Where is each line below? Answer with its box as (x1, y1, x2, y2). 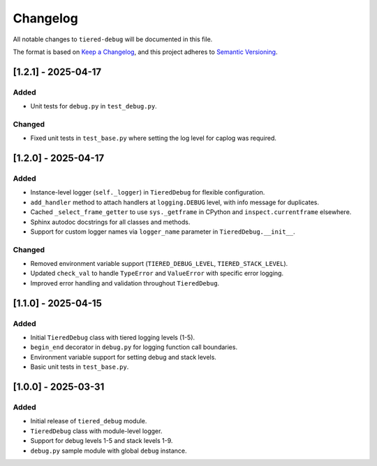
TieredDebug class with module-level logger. (30, 427, 163, 435)
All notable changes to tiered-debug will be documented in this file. (13, 35, 213, 43)
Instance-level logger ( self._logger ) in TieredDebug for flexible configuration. (30, 188, 265, 197)
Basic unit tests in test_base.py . (30, 362, 129, 371)
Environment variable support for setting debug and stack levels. (30, 353, 216, 361)
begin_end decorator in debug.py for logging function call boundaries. (30, 343, 237, 351)
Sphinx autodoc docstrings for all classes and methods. (30, 218, 191, 226)
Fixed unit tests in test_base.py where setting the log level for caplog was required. (30, 134, 277, 143)
